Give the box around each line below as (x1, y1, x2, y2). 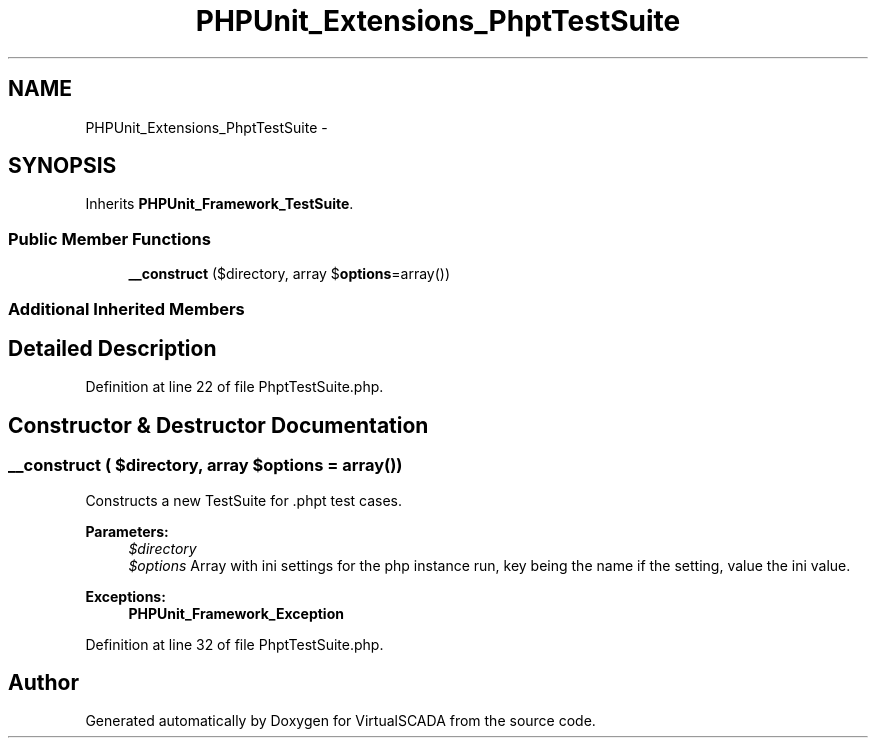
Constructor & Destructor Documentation (8, 412, 429, 438)
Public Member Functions (8, 228, 211, 249)
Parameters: (85, 522, 169, 540)
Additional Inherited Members (8, 298, 245, 319)
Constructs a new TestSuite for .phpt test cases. (85, 491, 403, 509)
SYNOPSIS (8, 153, 117, 179)
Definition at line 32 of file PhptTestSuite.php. (85, 635, 384, 653)
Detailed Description (8, 335, 217, 361)
